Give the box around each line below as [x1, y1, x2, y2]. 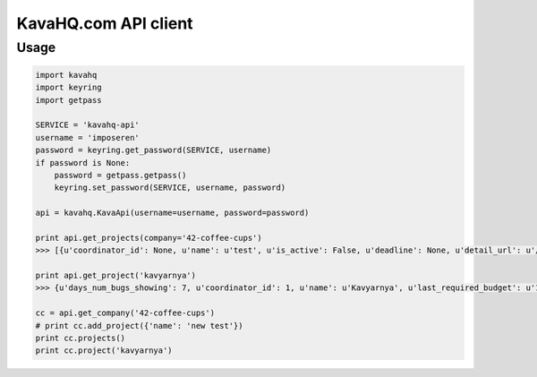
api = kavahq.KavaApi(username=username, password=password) [35, 208, 310, 218]
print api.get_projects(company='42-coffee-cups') [35, 233, 263, 243]
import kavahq [35, 70, 98, 80]
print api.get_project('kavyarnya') [35, 270, 197, 281]
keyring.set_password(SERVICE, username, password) [54, 183, 286, 193]
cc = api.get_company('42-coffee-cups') [35, 308, 215, 318]
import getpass [35, 95, 102, 105]
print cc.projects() [35, 333, 125, 343]
